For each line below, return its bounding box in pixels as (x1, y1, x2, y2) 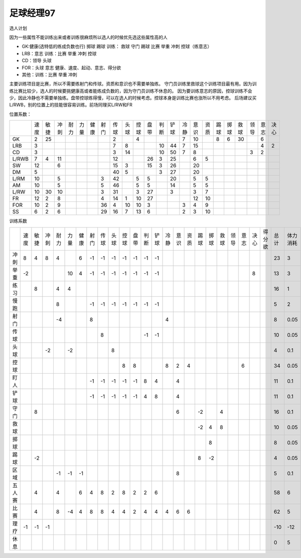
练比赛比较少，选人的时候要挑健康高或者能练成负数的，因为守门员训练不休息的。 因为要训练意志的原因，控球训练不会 (9, 88, 252, 94)
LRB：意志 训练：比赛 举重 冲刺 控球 (22, 50, 97, 56)
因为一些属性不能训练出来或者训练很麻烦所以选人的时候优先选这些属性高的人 (9, 34, 168, 40)
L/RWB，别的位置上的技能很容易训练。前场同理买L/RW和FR (9, 102, 132, 108)
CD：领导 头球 (22, 58, 52, 64)
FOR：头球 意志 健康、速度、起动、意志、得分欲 (22, 64, 121, 70)
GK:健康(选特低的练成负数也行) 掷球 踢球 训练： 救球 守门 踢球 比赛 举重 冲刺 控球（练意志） (22, 43, 212, 50)
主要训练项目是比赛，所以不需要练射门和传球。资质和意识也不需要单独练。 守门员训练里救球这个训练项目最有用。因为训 (9, 81, 257, 87)
